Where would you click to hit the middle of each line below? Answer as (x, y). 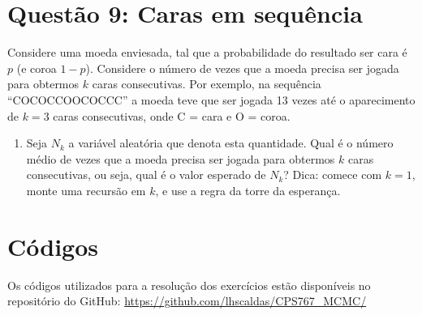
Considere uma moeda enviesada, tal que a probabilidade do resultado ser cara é (207, 52)
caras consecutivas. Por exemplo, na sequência (207, 84)
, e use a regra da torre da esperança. (248, 190)
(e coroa (37, 68)
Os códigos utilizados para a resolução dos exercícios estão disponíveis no (189, 285)
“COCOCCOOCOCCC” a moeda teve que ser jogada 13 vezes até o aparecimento (211, 99)
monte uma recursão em (86, 190)
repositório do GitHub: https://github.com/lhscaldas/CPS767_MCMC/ (187, 301)
